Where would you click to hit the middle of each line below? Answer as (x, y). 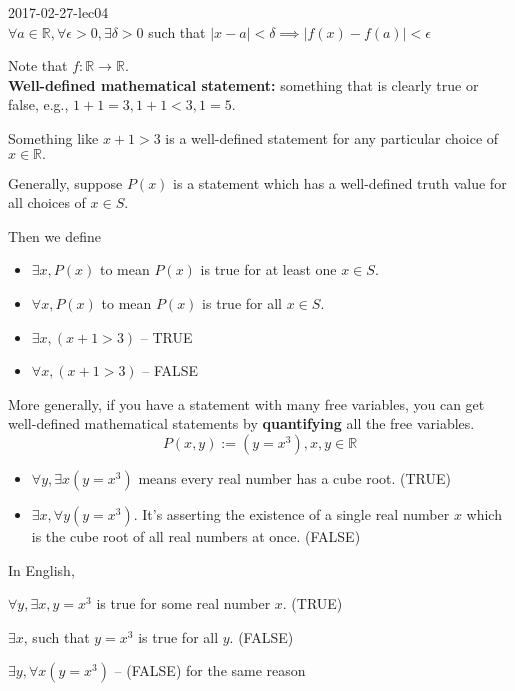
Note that (38, 65)
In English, (41, 569)
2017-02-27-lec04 (58, 12)
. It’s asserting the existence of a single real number (291, 513)
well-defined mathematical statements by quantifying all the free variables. (241, 423)
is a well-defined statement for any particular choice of (332, 137)
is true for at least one (268, 269)
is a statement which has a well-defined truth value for (340, 182)
